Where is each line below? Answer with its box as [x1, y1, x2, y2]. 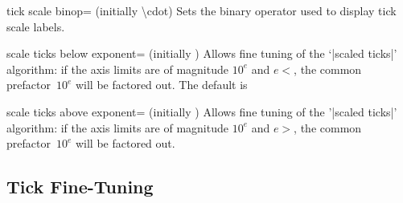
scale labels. [6, 18, 65, 35]
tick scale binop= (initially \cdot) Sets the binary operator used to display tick [6, 2, 397, 18]
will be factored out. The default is [75, 76, 248, 93]
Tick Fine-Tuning [6, 174, 154, 199]
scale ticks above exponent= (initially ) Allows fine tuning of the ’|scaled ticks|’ [6, 103, 397, 120]
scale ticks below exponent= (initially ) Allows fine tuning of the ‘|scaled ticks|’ [6, 45, 397, 62]
